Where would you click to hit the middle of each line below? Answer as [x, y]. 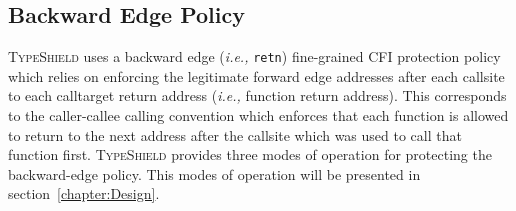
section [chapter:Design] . [84, 193]
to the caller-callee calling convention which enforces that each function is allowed [258, 115]
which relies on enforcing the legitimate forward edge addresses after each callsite [256, 75]
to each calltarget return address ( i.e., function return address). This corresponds [257, 95]
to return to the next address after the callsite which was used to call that [235, 134]
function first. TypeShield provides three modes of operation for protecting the [250, 154]
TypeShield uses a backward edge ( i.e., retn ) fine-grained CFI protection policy [254, 56]
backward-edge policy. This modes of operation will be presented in [214, 173]
